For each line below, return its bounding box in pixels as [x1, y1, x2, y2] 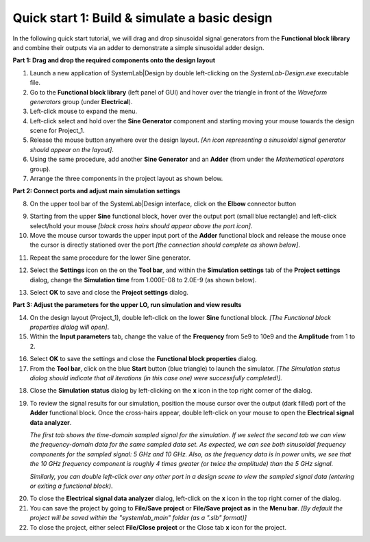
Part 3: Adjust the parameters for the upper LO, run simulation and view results [12, 301, 242, 309]
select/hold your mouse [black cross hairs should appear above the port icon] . [29, 221, 253, 230]
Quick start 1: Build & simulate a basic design [12, 10, 273, 25]
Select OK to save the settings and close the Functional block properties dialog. [29, 355, 258, 363]
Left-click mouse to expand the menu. [29, 107, 137, 116]
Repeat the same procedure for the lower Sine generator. [29, 254, 191, 262]
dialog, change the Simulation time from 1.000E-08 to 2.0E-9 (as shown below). [29, 275, 257, 284]
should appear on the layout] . [29, 145, 114, 153]
